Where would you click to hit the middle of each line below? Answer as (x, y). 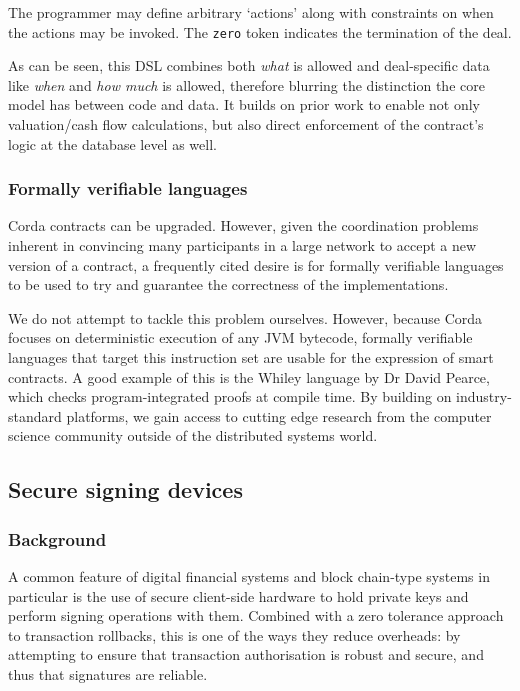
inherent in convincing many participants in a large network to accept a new (242, 245)
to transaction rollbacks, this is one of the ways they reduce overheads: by (234, 634)
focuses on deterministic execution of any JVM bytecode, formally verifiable (240, 337)
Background (57, 538)
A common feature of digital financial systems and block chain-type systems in (249, 575)
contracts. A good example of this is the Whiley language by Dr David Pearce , (249, 376)
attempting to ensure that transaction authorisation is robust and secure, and (246, 654)
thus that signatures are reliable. (108, 673)
